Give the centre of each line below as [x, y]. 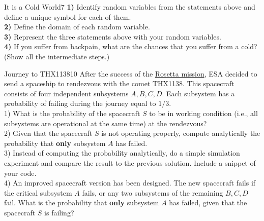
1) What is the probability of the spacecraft [72, 113]
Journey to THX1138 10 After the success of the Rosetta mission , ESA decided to [131, 73]
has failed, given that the [208, 202]
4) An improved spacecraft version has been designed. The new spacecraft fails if [130, 183]
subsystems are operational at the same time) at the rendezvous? [106, 123]
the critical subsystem [38, 192]
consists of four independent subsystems [66, 93]
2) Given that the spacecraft [48, 133]
